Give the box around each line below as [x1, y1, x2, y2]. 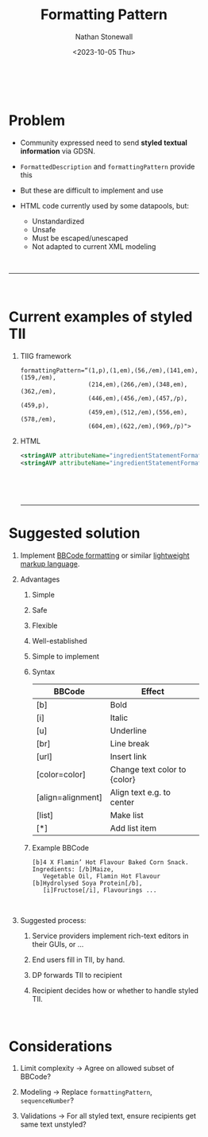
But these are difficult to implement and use [20, 185, 164, 195]
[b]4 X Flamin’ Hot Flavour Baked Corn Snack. [32, 858, 189, 866]
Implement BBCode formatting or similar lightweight [20, 551, 191, 560]
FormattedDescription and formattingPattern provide [20, 162, 195, 171]
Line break [110, 738, 150, 749]
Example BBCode [32, 843, 90, 852]
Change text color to [110, 764, 187, 775]
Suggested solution [9, 524, 141, 542]
